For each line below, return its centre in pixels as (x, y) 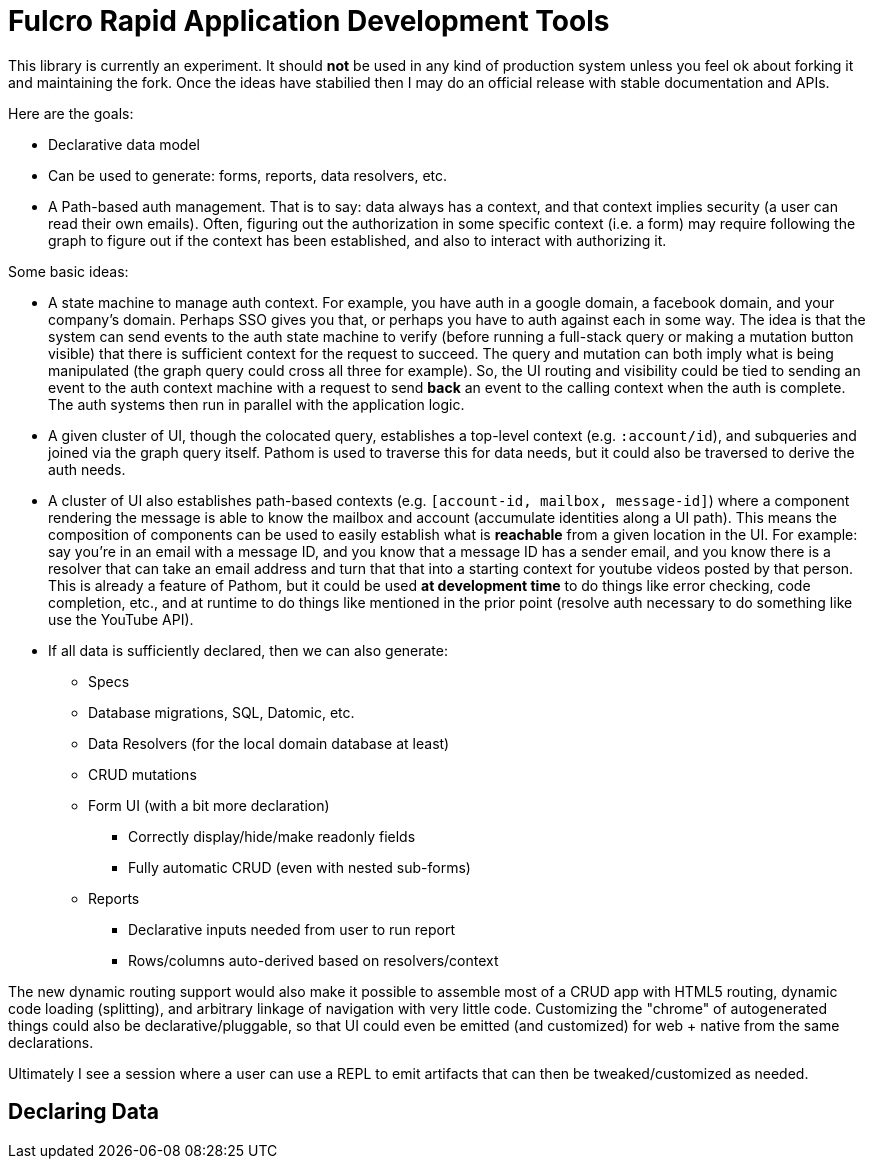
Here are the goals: (71, 113)
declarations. (51, 1042)
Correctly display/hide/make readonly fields (272, 836)
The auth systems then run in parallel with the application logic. (256, 404)
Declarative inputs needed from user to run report (292, 929)
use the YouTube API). (121, 619)
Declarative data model (124, 144)
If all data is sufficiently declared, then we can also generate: (248, 650)
